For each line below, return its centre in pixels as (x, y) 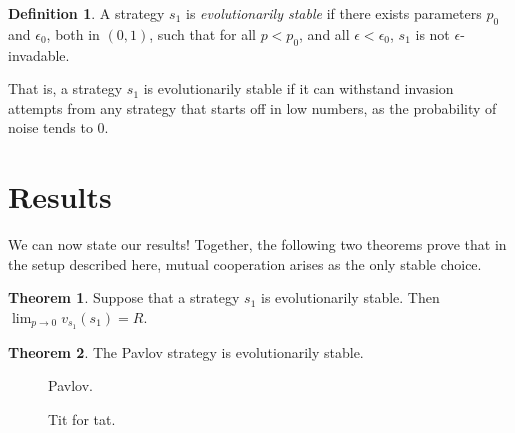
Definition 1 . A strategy (86, 13)
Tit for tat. (82, 418)
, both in (73, 33)
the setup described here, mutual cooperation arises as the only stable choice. (245, 263)
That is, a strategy (65, 88)
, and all (324, 33)
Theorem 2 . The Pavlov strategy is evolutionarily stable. (186, 351)
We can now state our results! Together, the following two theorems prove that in (257, 244)
